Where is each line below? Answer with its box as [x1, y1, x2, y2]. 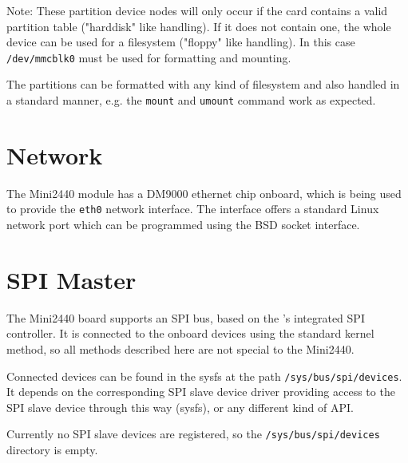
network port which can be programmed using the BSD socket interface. [6, 216, 360, 233]
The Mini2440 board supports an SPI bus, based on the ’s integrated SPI [6, 309, 365, 326]
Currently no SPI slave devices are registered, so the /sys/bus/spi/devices [6, 425, 380, 442]
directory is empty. [6, 441, 98, 458]
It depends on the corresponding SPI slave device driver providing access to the [6, 383, 395, 400]
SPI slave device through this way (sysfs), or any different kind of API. [6, 398, 354, 415]
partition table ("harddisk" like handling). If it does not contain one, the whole [6, 18, 391, 34]
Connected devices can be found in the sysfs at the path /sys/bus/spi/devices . [6, 367, 402, 384]
